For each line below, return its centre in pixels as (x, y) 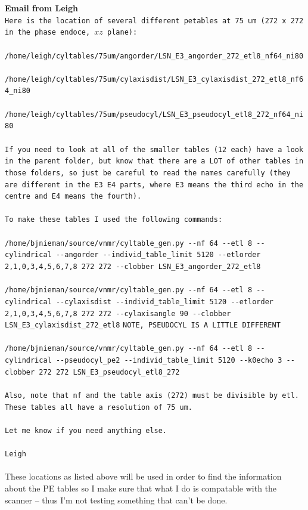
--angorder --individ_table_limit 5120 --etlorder (158, 255)
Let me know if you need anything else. (86, 430)
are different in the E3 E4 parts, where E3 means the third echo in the (154, 185)
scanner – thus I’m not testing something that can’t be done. (116, 500)
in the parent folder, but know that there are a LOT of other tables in (154, 161)
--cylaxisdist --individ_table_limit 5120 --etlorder (165, 302)
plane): (122, 33)
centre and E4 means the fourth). (73, 197)
